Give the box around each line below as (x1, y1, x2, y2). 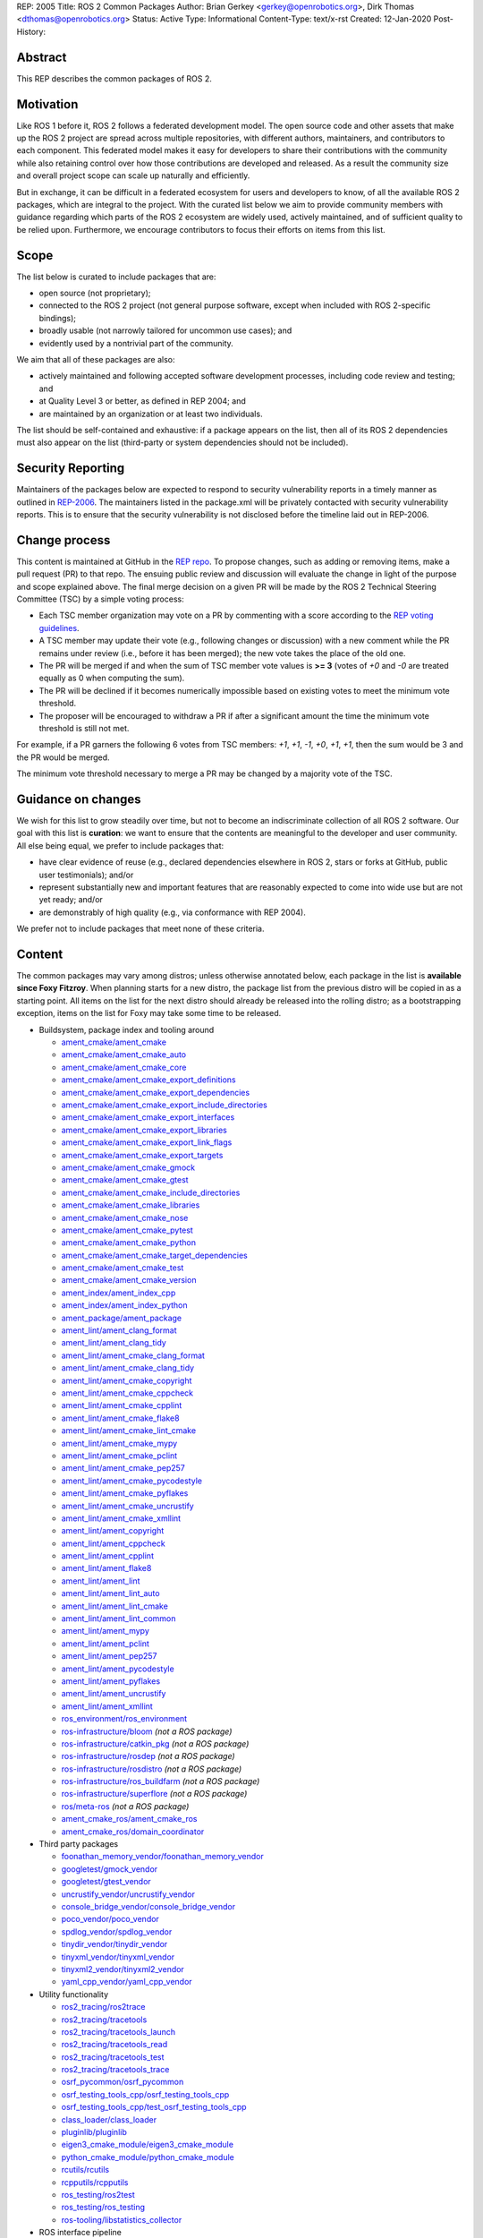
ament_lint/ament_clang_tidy (61, 1337, 167, 1348)
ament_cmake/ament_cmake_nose (61, 1212, 189, 1223)
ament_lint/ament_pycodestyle (61, 1663, 174, 1674)
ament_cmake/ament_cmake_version (61, 1275, 197, 1286)
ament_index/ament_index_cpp (61, 1287, 176, 1298)
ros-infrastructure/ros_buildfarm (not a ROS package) (61, 1776, 260, 1787)
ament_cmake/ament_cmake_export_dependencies (61, 1087, 250, 1098)
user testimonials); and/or (38, 869, 134, 880)
